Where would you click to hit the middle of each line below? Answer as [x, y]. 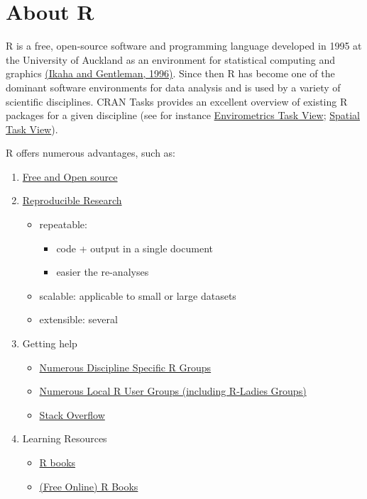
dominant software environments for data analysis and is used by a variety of [173, 87]
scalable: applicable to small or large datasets [138, 295]
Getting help [50, 343]
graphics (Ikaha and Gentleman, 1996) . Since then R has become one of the [170, 73]
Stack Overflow [72, 414]
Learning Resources [65, 438]
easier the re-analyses [103, 272]
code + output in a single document [135, 248]
